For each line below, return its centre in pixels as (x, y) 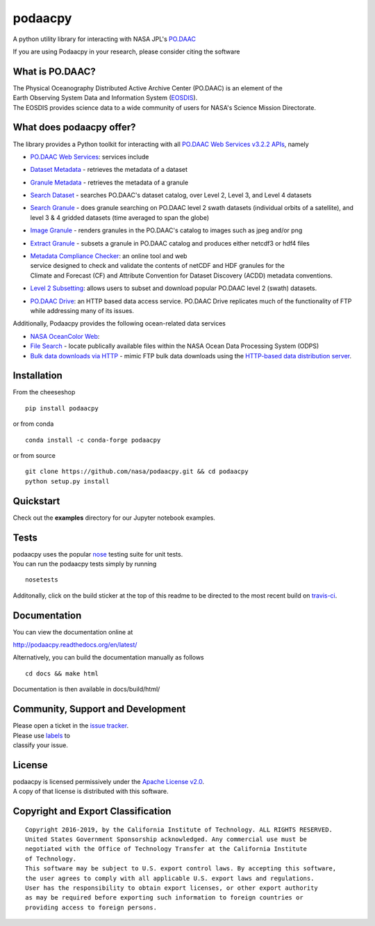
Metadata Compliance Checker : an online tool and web (109, 256)
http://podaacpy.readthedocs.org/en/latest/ (75, 645)
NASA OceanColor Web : (65, 336)
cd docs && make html (62, 673)
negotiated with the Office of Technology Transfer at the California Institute (166, 849)
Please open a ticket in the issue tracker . (70, 726)
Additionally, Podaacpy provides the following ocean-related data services (119, 324)
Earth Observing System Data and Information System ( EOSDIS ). (105, 98)
